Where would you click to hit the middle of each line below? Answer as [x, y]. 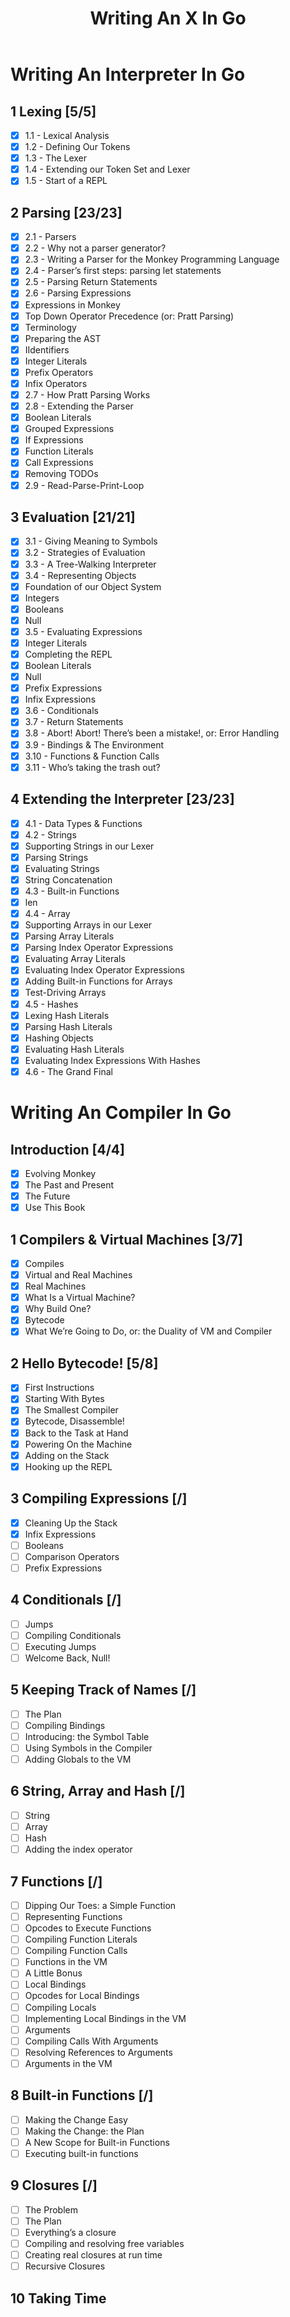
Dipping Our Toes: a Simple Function [100, 1905]
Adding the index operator [78, 1849]
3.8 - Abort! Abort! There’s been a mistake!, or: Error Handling [152, 733]
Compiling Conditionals [73, 1635]
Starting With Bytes [64, 1399]
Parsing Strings [56, 857]
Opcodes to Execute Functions [88, 1928]
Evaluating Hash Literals [74, 1049]
